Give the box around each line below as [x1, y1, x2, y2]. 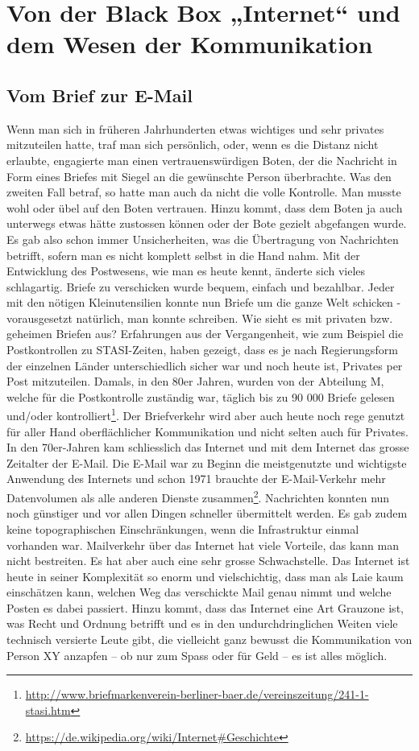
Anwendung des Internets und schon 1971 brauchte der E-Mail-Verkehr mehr [6, 470, 386, 487]
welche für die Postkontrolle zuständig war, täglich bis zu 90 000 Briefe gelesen [6, 388, 395, 405]
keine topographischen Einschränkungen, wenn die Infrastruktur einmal [6, 520, 359, 537]
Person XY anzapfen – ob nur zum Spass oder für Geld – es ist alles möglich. [6, 646, 388, 663]
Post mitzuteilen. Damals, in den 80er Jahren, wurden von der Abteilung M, [6, 373, 384, 390]
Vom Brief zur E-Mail [6, 82, 193, 107]
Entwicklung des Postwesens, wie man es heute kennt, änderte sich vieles [6, 262, 366, 279]
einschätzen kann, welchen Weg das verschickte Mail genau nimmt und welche [6, 584, 392, 600]
